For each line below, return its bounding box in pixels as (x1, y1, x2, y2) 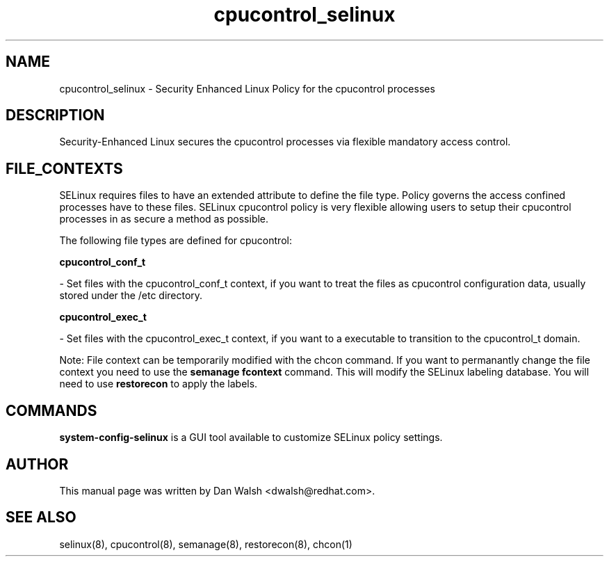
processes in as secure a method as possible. (59, 213, 269, 225)
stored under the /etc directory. (59, 289, 203, 302)
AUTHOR (6, 455, 69, 473)
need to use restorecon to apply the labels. (59, 378, 258, 390)
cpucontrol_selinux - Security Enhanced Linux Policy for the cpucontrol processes (59, 82, 435, 95)
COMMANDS (6, 401, 97, 419)
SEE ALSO (6, 508, 76, 527)
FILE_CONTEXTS (6, 159, 123, 177)
